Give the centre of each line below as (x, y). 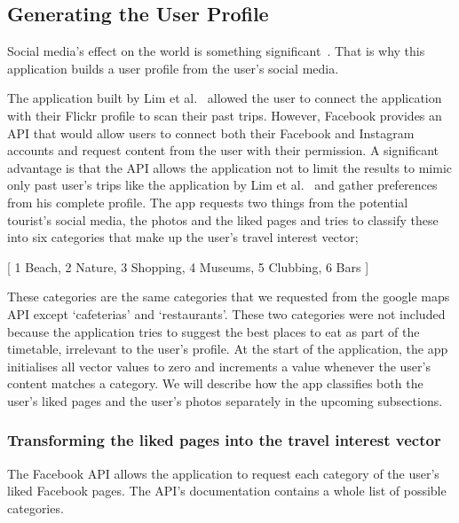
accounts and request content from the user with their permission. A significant (223, 150)
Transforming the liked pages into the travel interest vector (224, 440)
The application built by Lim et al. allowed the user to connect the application (225, 98)
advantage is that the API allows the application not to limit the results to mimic (230, 167)
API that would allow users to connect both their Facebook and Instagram (211, 133)
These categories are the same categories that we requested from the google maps (229, 297)
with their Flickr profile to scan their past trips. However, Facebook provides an (225, 115)
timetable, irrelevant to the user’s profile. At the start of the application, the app (228, 349)
